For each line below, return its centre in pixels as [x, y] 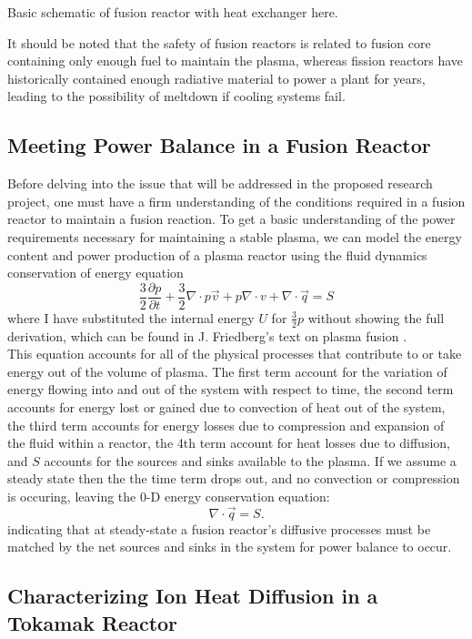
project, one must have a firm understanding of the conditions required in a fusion [236, 201]
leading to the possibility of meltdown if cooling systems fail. [176, 96]
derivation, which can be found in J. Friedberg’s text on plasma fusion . [207, 335]
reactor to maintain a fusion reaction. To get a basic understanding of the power [231, 219]
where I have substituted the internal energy [131, 317]
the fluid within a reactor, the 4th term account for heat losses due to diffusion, [229, 443]
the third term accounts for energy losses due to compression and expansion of [226, 425]
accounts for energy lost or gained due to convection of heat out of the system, [226, 407]
